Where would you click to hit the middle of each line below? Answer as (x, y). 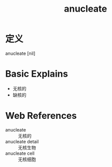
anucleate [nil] (20, 53)
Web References (41, 116)
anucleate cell (20, 153)
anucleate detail (22, 141)
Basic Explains (37, 74)
